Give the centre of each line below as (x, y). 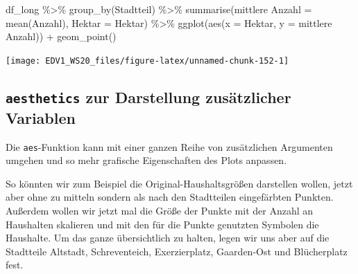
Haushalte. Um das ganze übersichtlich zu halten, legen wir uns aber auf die (168, 238)
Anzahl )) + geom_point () (61, 36)
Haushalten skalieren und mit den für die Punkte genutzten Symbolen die (162, 224)
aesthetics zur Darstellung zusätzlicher (148, 97)
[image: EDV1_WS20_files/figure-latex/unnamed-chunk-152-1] (147, 61)
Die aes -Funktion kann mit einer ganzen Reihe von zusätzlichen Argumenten (169, 146)
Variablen (41, 117)
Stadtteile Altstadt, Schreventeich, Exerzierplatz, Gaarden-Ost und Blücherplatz (177, 251)
